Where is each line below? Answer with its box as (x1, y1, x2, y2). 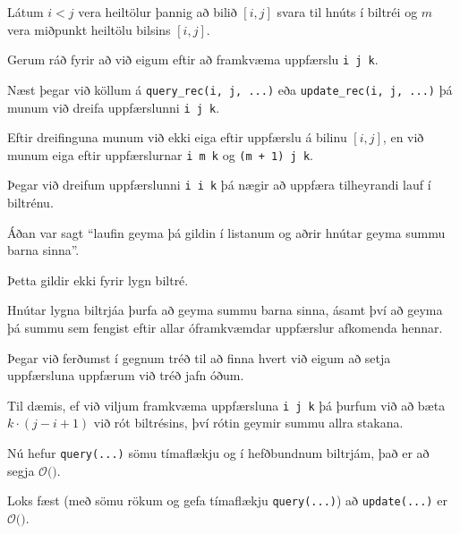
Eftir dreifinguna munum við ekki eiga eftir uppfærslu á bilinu (7, 128, 347, 147)
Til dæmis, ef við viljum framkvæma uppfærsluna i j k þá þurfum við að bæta (7, 395, 446, 414)
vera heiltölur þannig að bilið (78, 3, 237, 21)
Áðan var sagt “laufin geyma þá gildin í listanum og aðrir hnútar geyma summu (7, 223, 446, 242)
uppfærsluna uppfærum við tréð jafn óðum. (7, 366, 244, 385)
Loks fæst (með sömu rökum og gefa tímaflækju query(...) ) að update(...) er (7, 491, 447, 510)
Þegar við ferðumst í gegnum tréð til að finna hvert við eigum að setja (7, 348, 391, 367)
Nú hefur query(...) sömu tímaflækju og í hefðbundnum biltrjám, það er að (7, 444, 430, 462)
